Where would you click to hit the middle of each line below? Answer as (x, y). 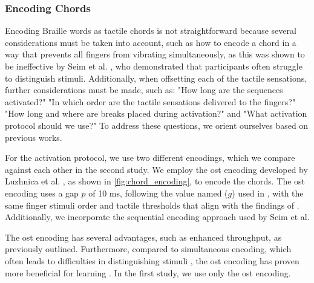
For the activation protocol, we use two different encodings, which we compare (150, 158)
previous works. (34, 137)
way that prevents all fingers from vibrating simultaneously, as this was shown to (155, 54)
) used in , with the (268, 193)
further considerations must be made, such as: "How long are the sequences (144, 90)
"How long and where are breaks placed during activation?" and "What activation (156, 113)
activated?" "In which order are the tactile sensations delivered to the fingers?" (150, 101)
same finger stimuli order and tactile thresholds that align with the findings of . (152, 205)
